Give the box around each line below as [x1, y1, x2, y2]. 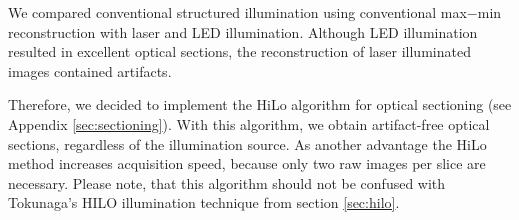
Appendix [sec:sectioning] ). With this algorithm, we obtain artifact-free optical [8, 113, 490, 134]
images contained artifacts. [8, 60, 172, 81]
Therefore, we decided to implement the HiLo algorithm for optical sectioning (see [8, 94, 512, 115]
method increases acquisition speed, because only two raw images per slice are [8, 153, 486, 174]
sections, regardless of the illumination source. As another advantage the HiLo [8, 133, 487, 154]
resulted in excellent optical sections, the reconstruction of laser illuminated [8, 41, 471, 62]
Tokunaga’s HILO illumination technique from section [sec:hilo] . [8, 192, 400, 213]
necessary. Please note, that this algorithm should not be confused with [8, 172, 446, 193]
